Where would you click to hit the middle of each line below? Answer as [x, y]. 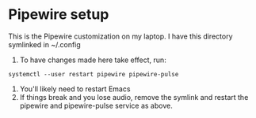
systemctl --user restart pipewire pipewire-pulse [94, 74]
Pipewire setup [59, 15]
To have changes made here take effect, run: [93, 60]
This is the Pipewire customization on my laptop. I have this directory [120, 36]
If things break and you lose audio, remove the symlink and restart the [134, 97]
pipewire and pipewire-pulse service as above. [96, 105]
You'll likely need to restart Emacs [75, 89]
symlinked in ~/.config [44, 44]
